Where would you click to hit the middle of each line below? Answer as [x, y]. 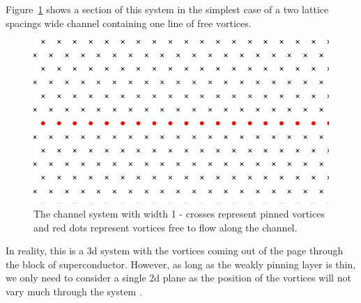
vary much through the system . [74, 291]
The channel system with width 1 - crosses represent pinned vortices [179, 213]
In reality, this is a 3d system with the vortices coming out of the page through [175, 251]
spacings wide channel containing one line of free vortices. [129, 23]
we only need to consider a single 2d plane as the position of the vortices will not [178, 278]
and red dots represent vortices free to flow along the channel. [166, 227]
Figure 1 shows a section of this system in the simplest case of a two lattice [167, 9]
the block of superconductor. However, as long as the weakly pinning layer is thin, [181, 264]
